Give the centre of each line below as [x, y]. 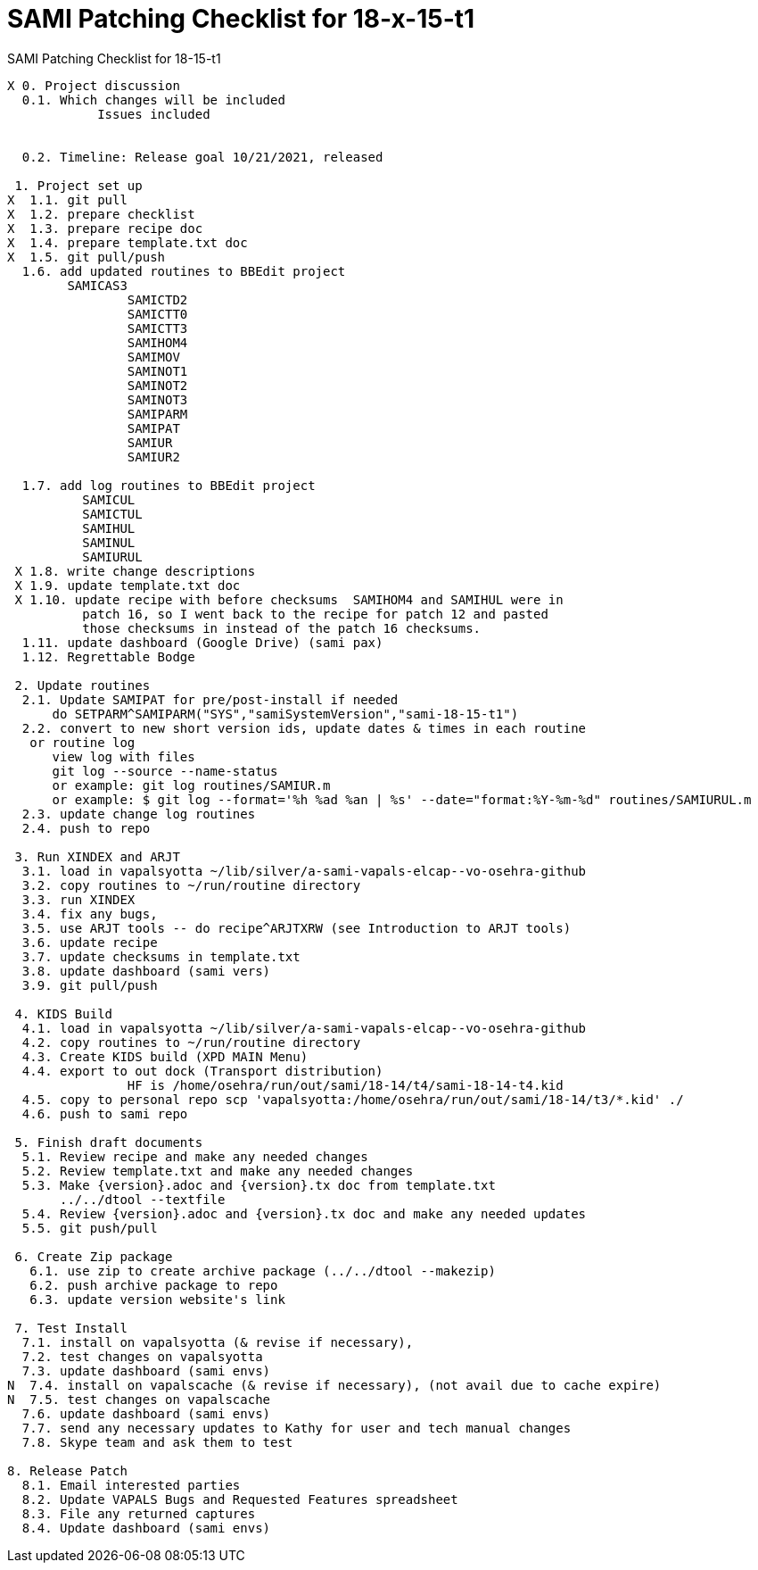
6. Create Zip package [94, 1256]
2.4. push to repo [86, 828]
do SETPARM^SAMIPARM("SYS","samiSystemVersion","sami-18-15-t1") [285, 714]
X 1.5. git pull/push [87, 257]
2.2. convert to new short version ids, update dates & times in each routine [304, 728]
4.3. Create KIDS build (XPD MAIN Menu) [165, 1056]
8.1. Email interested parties [131, 1485]
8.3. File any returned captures [139, 1513]
